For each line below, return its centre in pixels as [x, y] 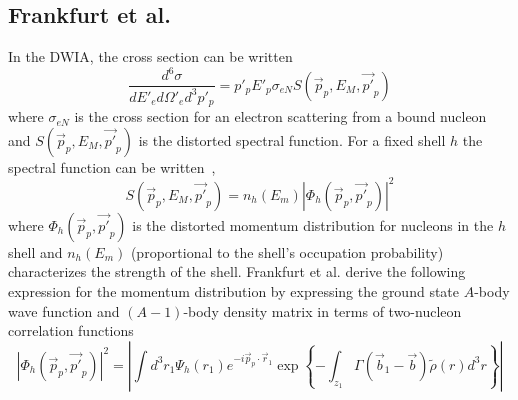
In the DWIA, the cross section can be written [150, 56]
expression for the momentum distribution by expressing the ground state [234, 291]
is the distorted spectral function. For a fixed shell [292, 139]
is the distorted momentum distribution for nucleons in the [313, 224]
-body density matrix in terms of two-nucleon [322, 310]
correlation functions [71, 330]
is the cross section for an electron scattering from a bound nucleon [280, 116]
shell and [35, 251]
